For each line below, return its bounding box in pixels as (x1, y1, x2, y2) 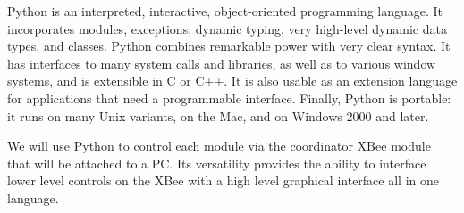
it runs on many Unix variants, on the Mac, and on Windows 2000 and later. (7, 106, 429, 125)
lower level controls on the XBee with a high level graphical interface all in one (7, 171, 439, 190)
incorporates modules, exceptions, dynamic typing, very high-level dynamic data (7, 19, 447, 37)
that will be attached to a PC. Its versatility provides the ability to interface (7, 153, 426, 172)
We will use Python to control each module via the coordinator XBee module (7, 136, 431, 155)
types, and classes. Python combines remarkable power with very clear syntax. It (7, 37, 451, 55)
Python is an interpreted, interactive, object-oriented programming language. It (7, 2, 443, 20)
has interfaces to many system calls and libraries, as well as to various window (7, 53, 436, 72)
